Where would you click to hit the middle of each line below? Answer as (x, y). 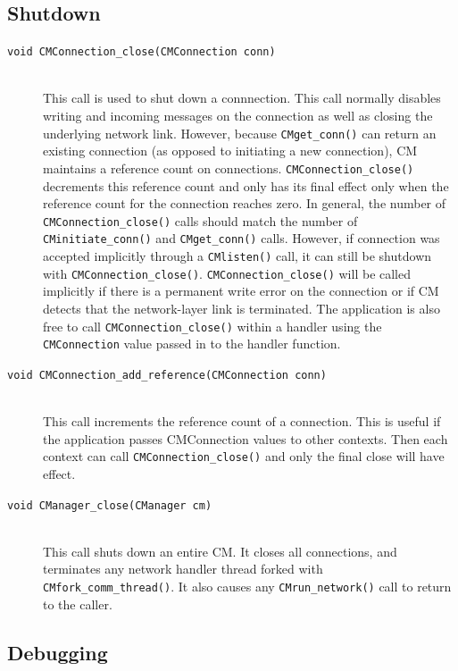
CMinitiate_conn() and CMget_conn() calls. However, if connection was (241, 238)
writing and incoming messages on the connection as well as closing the (238, 116)
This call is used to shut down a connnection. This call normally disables (242, 98)
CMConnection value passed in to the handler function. (192, 344)
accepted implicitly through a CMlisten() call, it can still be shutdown (237, 256)
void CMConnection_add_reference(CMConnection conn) (167, 375)
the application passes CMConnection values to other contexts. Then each (246, 438)
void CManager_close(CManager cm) (110, 505)
